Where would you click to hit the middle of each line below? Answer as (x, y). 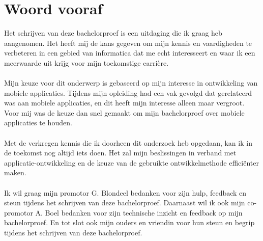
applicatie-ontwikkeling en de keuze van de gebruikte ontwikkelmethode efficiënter (131, 162)
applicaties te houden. (38, 123)
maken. (15, 172)
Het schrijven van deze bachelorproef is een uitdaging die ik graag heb (113, 33)
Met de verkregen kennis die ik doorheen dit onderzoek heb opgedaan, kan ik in (128, 142)
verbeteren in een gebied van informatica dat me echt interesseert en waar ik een (130, 53)
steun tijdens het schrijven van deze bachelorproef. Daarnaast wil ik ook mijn (125, 203)
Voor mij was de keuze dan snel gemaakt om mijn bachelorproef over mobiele (124, 112)
